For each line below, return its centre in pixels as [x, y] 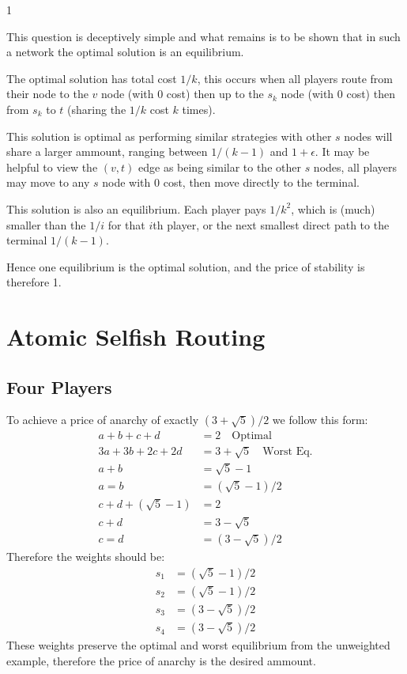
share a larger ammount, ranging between [107, 151]
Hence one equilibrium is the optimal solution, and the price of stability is [186, 266]
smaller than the [46, 224]
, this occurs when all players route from [295, 78]
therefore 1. [34, 282]
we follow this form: [320, 420]
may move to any [48, 182]
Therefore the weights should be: [86, 557]
